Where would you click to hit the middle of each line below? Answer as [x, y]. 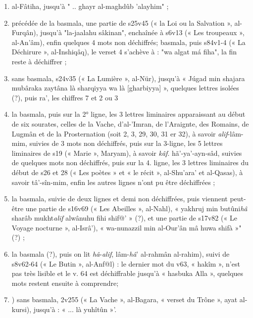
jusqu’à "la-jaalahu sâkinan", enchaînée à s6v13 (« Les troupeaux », [142, 32]
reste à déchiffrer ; [39, 61]
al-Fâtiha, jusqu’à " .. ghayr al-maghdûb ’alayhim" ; [90, 6]
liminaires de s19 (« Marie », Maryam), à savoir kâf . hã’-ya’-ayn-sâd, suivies [127, 153]
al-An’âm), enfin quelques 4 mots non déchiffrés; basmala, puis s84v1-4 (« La [128, 42]
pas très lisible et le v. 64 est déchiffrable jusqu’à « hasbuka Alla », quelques [127, 273]
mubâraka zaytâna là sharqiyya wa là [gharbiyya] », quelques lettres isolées [125, 88]
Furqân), [25, 32]
